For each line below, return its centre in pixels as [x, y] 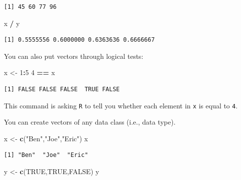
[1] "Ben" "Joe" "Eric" [46, 155]
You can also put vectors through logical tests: [74, 56]
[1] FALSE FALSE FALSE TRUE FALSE [62, 89]
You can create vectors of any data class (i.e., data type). [90, 122]
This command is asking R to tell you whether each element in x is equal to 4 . [121, 105]
